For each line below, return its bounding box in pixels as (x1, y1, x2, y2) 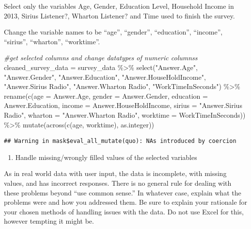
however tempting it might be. (4, 216, 94, 226)
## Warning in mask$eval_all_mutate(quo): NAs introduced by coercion (4, 138, 236, 145)
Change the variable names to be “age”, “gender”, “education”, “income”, (4, 27, 223, 37)
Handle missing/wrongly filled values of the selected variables (15, 152, 197, 162)
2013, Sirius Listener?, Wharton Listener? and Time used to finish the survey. (4, 10, 235, 20)
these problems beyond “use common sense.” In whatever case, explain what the (4, 187, 241, 197)
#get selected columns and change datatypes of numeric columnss (4, 53, 198, 63)
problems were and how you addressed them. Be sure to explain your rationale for (4, 197, 248, 207)
